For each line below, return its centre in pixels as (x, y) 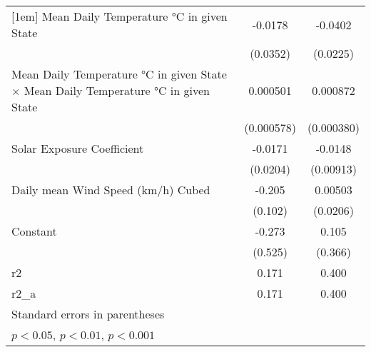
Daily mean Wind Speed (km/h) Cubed (111, 190)
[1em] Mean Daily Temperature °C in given (120, 16)
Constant (34, 231)
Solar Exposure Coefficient (78, 148)
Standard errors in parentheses (88, 314)
